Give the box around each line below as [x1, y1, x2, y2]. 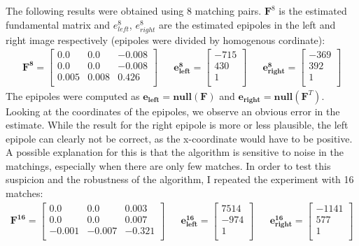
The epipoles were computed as [6, 88, 140, 103]
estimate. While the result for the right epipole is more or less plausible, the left [6, 117, 349, 132]
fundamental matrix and [6, 17, 111, 31]
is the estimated [279, 3, 347, 17]
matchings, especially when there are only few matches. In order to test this [6, 158, 331, 173]
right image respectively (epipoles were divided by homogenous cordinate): [6, 32, 325, 47]
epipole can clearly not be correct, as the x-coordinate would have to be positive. [6, 131, 353, 145]
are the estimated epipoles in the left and [159, 17, 336, 31]
